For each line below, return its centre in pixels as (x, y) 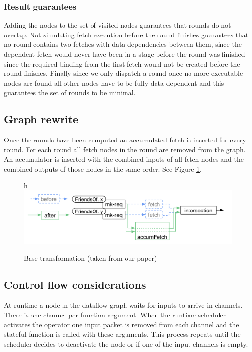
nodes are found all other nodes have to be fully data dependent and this (114, 83)
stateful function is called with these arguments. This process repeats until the (122, 334)
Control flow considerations (75, 284)
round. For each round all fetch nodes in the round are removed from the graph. (125, 149)
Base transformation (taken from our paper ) (90, 258)
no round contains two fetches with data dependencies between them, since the (123, 44)
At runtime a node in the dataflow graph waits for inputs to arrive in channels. (123, 305)
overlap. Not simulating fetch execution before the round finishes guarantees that (126, 34)
